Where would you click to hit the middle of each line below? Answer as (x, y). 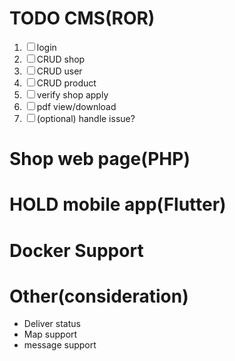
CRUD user (59, 71)
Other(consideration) (99, 296)
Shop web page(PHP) (100, 159)
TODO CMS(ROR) (82, 18)
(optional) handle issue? (86, 118)
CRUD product (66, 83)
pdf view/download (76, 106)
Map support (50, 334)
